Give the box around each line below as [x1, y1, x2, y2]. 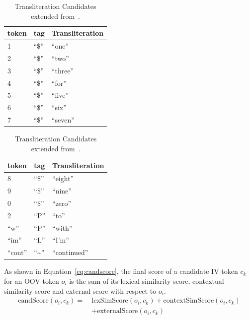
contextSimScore [163, 297, 214, 305]
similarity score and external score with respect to [4, 285, 157, 296]
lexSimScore [91, 297, 128, 305]
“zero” [52, 197, 72, 208]
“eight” [52, 173, 74, 184]
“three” [51, 65, 74, 75]
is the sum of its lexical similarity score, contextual [69, 275, 224, 286]
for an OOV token [4, 275, 59, 286]
